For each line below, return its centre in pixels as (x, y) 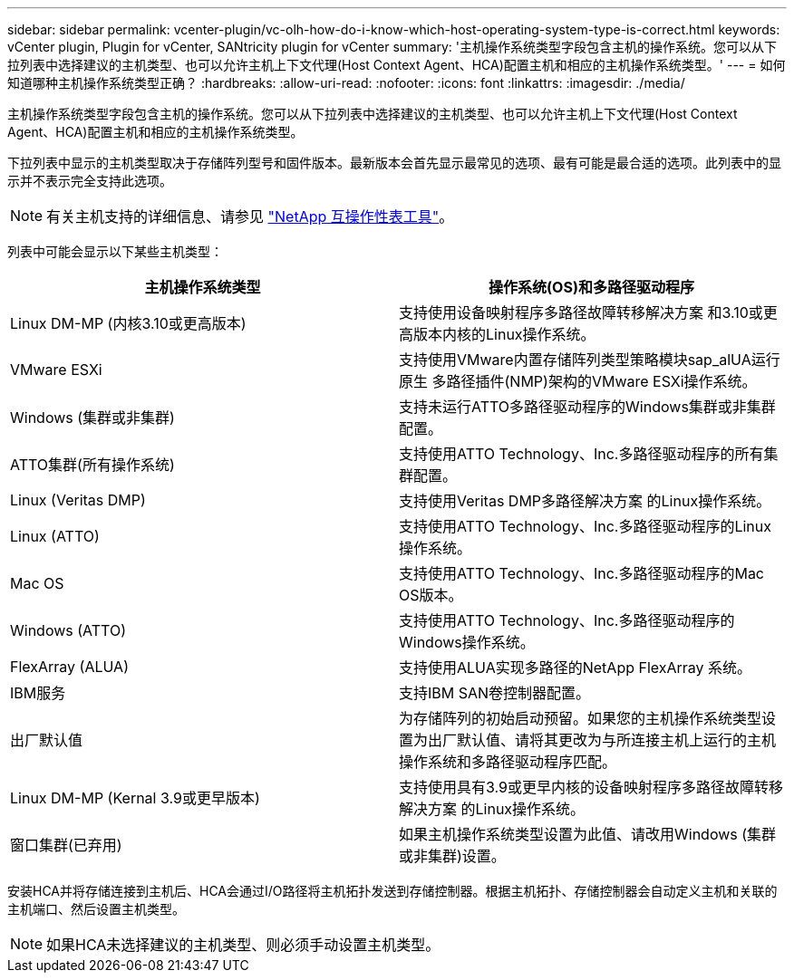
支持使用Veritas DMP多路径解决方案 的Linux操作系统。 (585, 501)
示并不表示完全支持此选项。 (90, 181)
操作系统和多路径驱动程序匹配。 (508, 762)
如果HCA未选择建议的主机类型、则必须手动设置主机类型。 (243, 945)
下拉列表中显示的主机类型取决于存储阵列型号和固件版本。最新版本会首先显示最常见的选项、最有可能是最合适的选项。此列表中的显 (394, 163)
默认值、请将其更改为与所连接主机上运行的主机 (617, 740)
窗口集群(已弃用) (66, 845)
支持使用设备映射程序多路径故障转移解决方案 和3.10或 (581, 312)
